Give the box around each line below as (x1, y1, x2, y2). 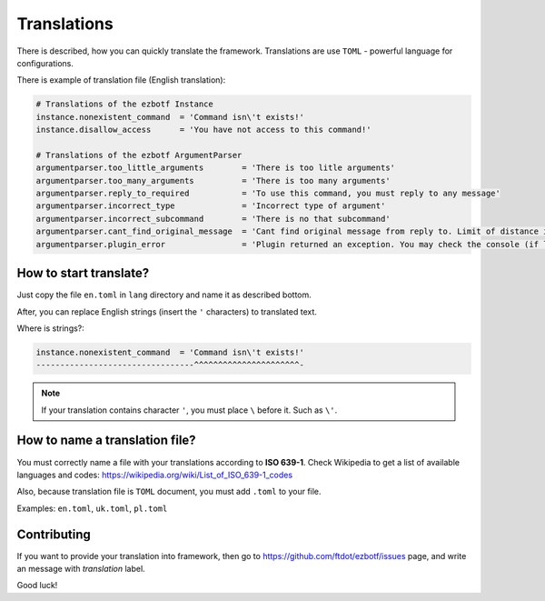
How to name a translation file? (16, 433, 196, 448)
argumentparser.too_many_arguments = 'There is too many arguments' (35, 175, 391, 185)
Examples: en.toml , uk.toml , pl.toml (16, 503, 168, 514)
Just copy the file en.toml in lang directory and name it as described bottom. (16, 289, 312, 300)
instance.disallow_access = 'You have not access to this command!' (35, 125, 372, 135)
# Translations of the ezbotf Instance (35, 99, 213, 109)
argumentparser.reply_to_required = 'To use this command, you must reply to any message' (35, 188, 501, 199)
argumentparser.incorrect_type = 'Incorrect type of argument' (35, 201, 386, 211)
